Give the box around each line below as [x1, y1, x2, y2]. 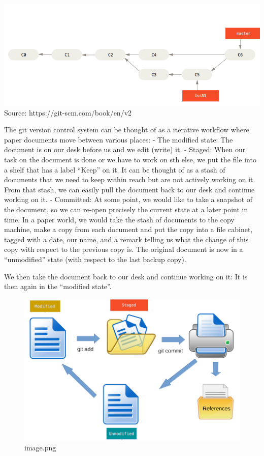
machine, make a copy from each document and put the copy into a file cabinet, [4, 224, 253, 235]
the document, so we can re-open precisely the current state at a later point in [4, 204, 248, 215]
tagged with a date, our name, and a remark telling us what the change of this [4, 234, 249, 244]
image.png [24, 442, 56, 452]
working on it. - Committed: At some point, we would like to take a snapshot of [4, 194, 253, 205]
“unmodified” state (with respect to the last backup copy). [4, 253, 186, 264]
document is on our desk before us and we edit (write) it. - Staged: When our [4, 144, 246, 155]
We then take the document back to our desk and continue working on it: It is [4, 271, 248, 281]
